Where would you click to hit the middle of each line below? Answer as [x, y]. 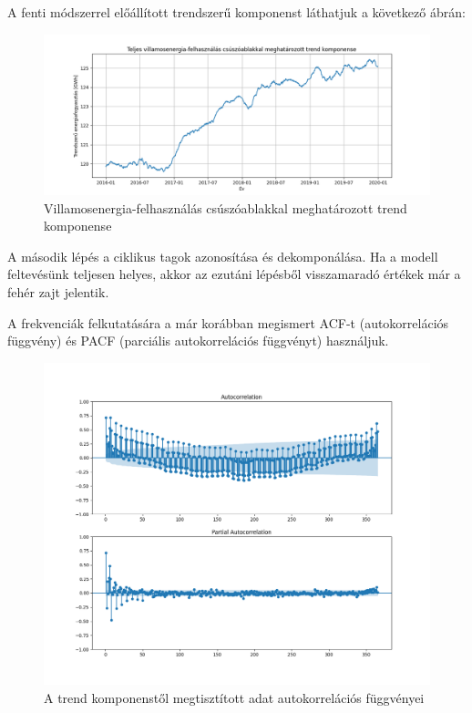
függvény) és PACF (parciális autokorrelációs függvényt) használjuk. [198, 341]
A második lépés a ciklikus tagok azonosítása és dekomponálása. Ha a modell [223, 256]
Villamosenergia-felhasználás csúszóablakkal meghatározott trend [226, 207]
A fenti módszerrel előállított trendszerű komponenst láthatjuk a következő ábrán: [236, 12]
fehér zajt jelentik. [58, 291]
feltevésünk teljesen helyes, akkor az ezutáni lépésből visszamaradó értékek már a [234, 274]
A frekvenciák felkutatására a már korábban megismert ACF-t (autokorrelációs [228, 322]
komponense [78, 226]
